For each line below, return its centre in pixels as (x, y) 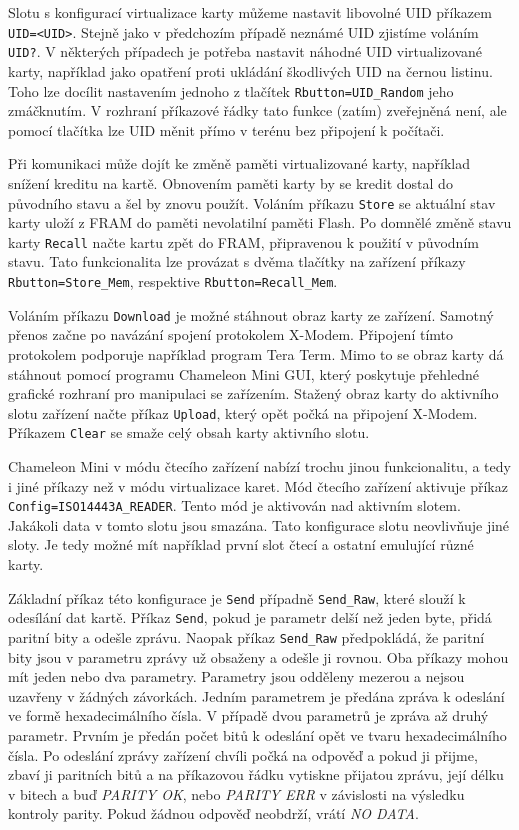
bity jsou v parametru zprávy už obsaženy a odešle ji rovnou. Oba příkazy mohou (258, 656)
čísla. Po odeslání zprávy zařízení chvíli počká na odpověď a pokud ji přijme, (243, 754)
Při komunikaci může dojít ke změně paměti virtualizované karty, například (239, 163)
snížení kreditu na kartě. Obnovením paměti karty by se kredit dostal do (230, 182)
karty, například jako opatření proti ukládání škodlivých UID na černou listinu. (250, 70)
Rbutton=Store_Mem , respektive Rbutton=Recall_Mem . (173, 281)
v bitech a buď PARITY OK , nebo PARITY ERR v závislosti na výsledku (236, 793)
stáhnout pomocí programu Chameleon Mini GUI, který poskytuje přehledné (244, 373)
